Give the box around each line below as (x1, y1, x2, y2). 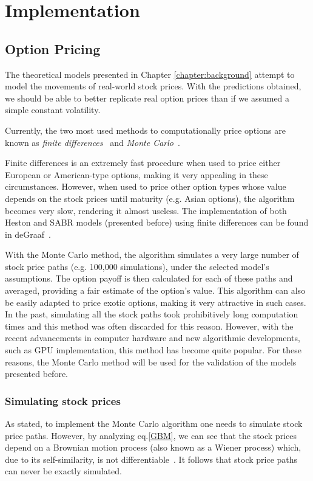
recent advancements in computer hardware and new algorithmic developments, (5, 331, 300, 344)
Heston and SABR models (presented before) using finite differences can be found (5, 216, 309, 229)
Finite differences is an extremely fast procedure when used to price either (5, 156, 281, 169)
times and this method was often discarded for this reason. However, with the (5, 319, 294, 332)
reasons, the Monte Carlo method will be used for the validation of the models (5, 355, 297, 368)
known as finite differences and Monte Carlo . (5, 136, 180, 148)
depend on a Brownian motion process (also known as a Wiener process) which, (5, 441, 301, 454)
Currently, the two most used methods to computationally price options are (5, 123, 286, 136)
